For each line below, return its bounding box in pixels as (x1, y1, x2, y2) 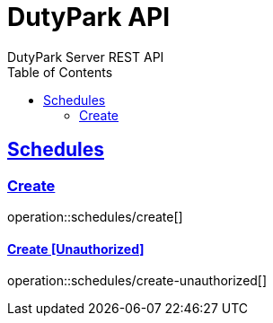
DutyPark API (7, 2, 171, 32)
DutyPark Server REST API (7, 48, 164, 65)
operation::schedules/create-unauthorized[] (7, 273, 268, 289)
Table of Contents (7, 64, 113, 80)
